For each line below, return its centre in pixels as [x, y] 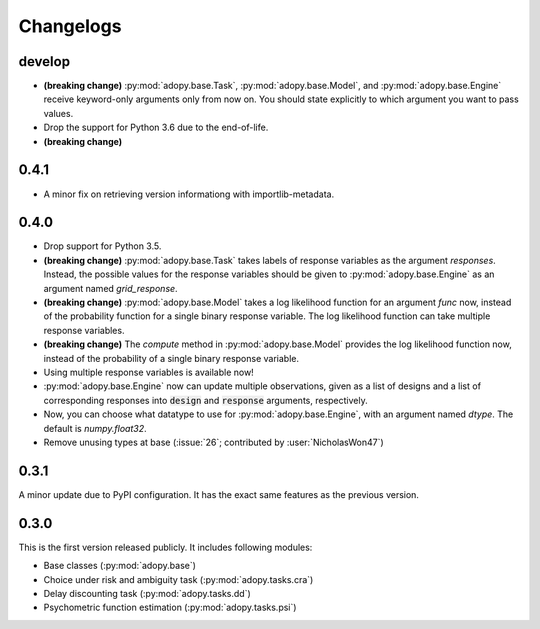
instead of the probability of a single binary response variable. [171, 358]
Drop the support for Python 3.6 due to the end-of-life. [156, 127]
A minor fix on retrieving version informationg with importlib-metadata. [189, 194]
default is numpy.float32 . [95, 428]
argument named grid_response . [111, 288]
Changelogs [70, 26]
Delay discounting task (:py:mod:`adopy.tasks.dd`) [147, 593]
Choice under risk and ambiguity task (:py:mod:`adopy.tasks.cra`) [178, 579]
